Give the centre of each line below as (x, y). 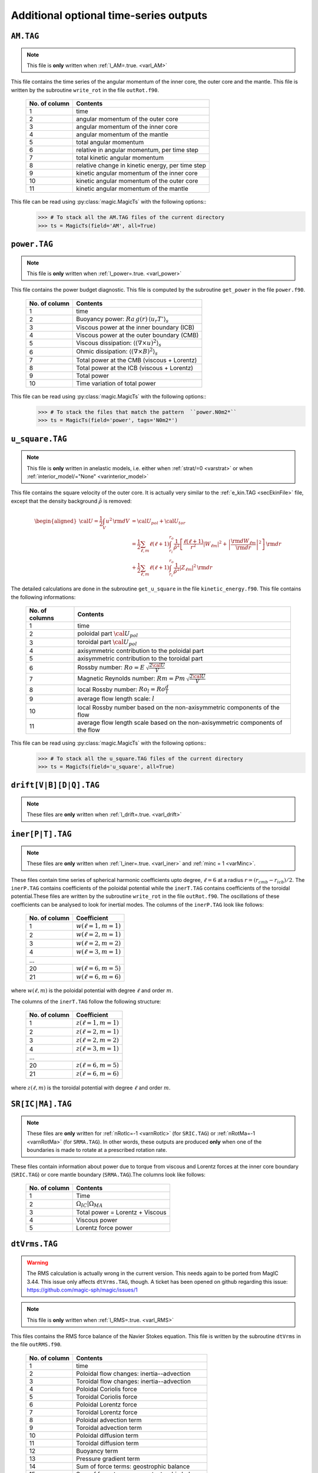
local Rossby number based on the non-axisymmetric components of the (178, 707)
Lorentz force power (104, 1227)
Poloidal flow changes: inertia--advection (133, 1373)
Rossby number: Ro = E (111, 668)
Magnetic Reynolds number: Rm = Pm (131, 679)
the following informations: (43, 597)
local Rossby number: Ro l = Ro (121, 690)
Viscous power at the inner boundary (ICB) (135, 328)
